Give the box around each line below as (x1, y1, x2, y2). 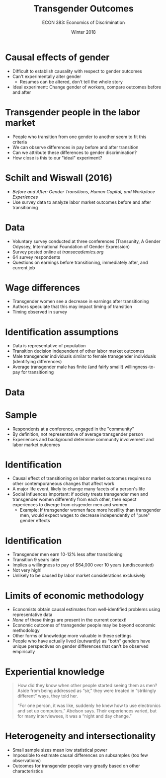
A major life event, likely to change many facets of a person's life (12, 486, 145, 492)
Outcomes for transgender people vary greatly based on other (12, 763, 140, 769)
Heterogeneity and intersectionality (5, 731, 156, 742)
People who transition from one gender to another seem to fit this (12, 134, 147, 140)
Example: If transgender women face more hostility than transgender (19, 507, 161, 513)
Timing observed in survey (12, 309, 68, 315)
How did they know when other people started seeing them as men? (17, 683, 158, 689)
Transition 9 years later (12, 557, 60, 563)
